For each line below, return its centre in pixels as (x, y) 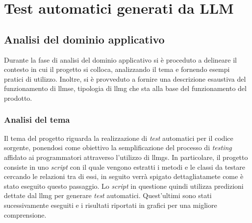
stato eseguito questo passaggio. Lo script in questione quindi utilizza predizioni (124, 186)
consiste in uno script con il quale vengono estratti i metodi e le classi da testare (125, 167)
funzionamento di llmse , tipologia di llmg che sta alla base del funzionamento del (125, 88)
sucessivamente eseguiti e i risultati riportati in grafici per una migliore (111, 205)
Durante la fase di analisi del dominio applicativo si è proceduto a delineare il (121, 59)
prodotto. (18, 98)
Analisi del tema (37, 120)
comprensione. (25, 214)
